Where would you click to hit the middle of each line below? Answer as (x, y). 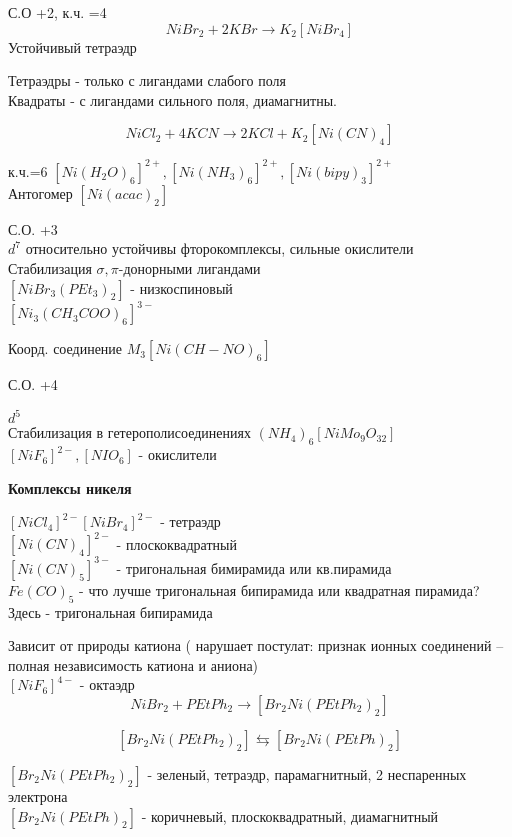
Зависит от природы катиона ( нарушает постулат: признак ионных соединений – (256, 645)
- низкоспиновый (181, 287)
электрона (38, 796)
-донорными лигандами (189, 268)
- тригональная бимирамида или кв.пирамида (254, 567)
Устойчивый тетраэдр (72, 46)
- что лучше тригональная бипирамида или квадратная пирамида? (279, 589)
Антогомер (40, 192)
